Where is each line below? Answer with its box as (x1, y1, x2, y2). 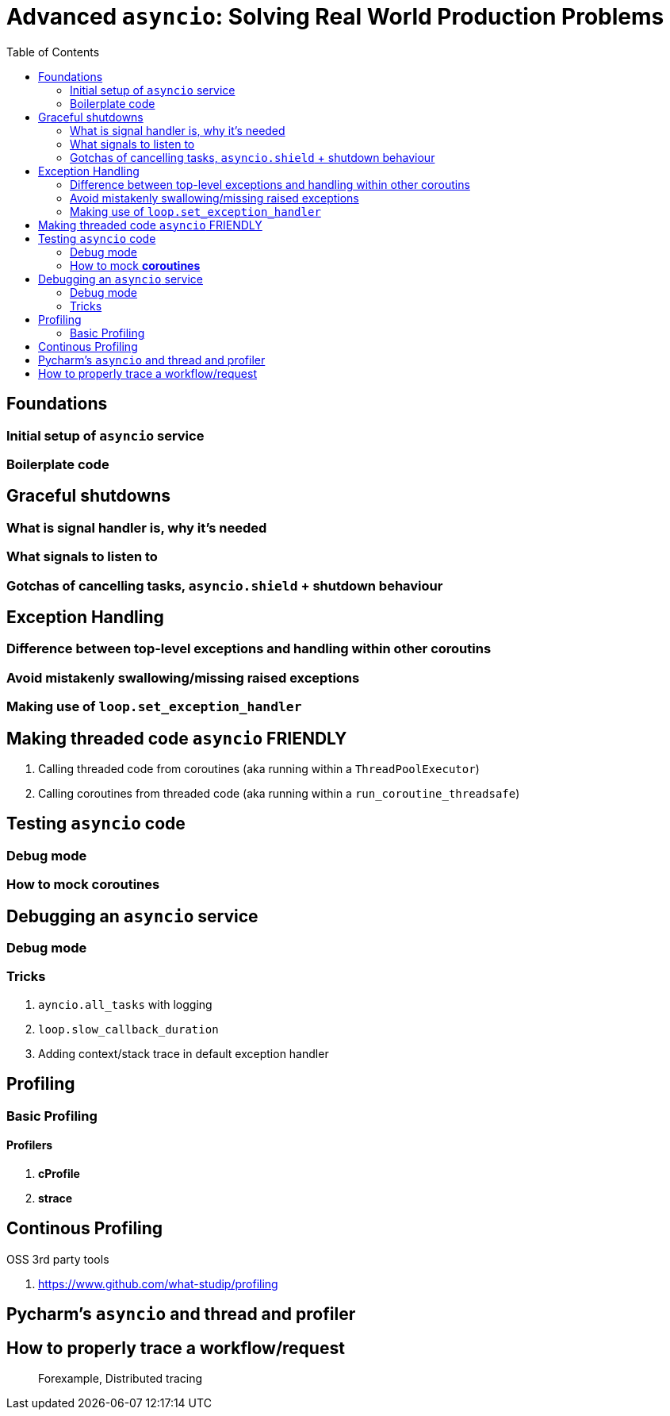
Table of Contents (6, 44, 100, 59)
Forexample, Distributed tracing (38, 1371, 203, 1385)
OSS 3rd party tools (6, 1252, 109, 1266)
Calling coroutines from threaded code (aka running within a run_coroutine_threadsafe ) (38, 787, 520, 800)
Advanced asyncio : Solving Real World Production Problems (6, 3, 664, 30)
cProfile (38, 1166, 80, 1180)
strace (38, 1191, 73, 1205)
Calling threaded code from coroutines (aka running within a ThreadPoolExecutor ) (38, 762, 480, 775)
